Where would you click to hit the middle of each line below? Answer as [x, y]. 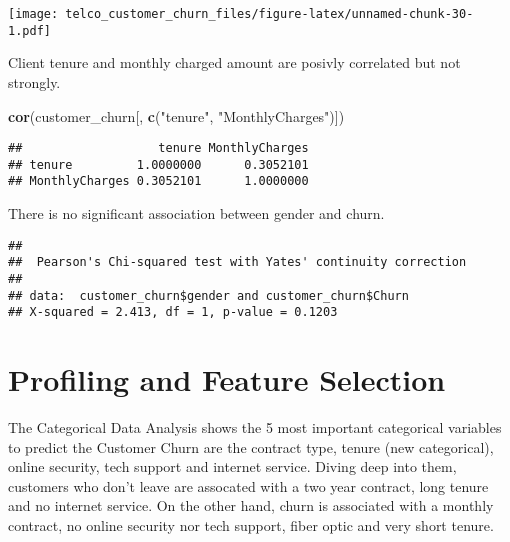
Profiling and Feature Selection [227, 379]
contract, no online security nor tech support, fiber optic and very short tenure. [251, 525]
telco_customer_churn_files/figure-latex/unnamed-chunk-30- [269, 14]
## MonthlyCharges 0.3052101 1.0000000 [158, 181]
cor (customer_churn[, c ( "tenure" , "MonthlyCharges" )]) [176, 115]
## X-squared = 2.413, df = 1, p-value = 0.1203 [173, 312]
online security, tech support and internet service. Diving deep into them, [232, 466]
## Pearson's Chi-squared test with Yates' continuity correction [237, 262]
